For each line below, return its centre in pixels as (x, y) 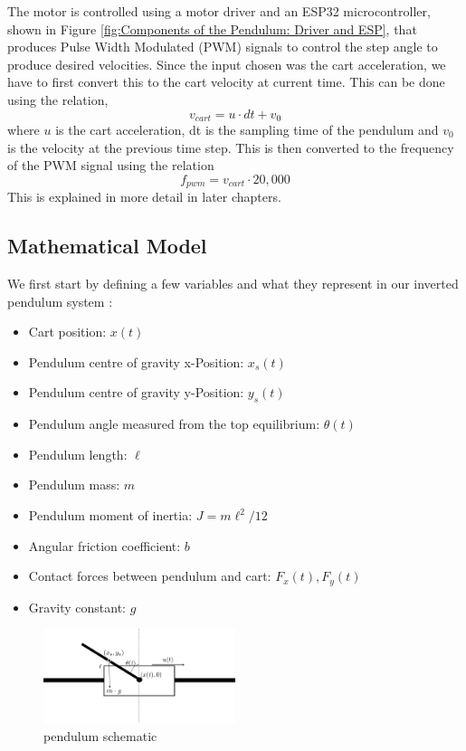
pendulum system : (60, 301)
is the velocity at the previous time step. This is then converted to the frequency (231, 147)
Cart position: (67, 332)
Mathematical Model (107, 246)
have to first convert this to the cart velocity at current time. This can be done (226, 82)
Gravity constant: (77, 607)
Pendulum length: (78, 454)
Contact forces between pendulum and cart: (150, 576)
